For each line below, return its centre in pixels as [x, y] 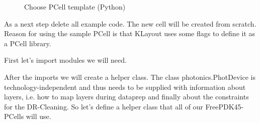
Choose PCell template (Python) [75, 7]
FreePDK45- [225, 106]
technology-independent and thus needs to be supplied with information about [125, 87]
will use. [38, 116]
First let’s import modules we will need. [65, 60]
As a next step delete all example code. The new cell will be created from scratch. [130, 23]
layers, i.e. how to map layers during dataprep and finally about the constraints [126, 97]
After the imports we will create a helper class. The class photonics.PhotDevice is [130, 77]
